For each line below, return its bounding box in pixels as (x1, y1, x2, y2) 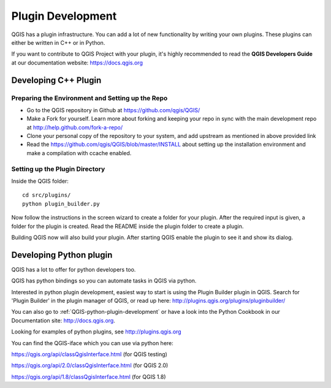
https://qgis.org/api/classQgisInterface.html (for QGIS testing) (11, 350, 168, 358)
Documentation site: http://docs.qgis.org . (11, 316, 116, 324)
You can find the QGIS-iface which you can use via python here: (11, 339, 174, 346)
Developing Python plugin (11, 249, 113, 260)
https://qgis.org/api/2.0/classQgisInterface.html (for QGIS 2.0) (11, 362, 169, 369)
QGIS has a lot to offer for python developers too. (11, 265, 136, 273)
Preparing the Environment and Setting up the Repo (11, 94, 168, 102)
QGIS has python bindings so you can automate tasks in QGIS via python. (11, 277, 197, 284)
